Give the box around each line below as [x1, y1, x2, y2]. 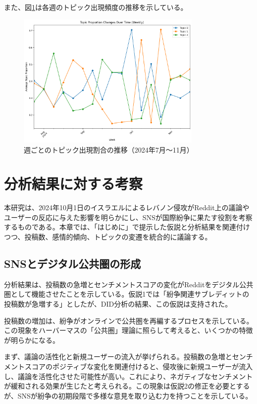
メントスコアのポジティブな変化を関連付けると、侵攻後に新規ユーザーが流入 [4, 361, 253, 372]
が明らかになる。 [4, 334, 59, 345]
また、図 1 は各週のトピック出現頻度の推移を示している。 [4, 2, 188, 12]
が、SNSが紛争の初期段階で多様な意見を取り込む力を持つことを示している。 [4, 390, 253, 401]
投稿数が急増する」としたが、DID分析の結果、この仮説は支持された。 [4, 299, 232, 309]
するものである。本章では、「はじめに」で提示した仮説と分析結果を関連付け [4, 222, 250, 232]
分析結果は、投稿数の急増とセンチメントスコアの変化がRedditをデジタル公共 [4, 279, 254, 289]
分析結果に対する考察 [4, 173, 143, 194]
